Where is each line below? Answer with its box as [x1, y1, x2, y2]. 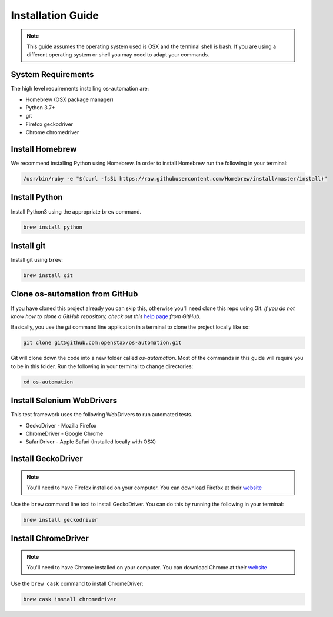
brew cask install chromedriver [23, 596, 117, 603]
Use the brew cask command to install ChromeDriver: [11, 580, 144, 588]
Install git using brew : [11, 256, 63, 264]
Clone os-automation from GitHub [11, 289, 138, 299]
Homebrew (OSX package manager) [25, 96, 114, 103]
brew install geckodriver [23, 516, 98, 523]
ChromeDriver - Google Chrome [25, 430, 104, 437]
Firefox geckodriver [25, 121, 74, 128]
